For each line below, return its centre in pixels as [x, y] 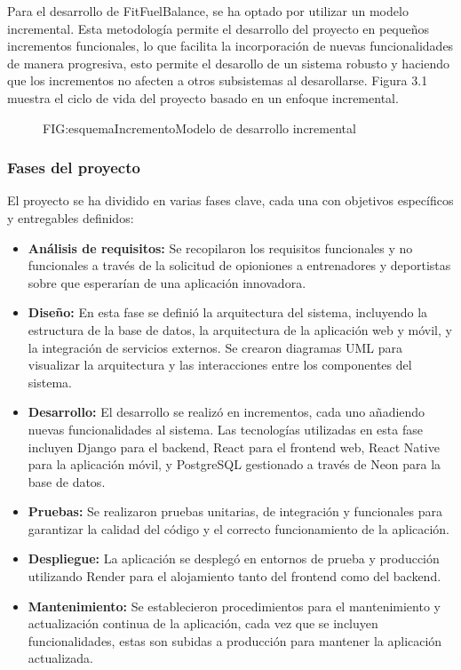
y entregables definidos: [71, 217]
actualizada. [60, 658]
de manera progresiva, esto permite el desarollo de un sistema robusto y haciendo [229, 63]
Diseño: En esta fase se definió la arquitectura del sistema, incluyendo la [228, 312]
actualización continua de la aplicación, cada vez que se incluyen [203, 623]
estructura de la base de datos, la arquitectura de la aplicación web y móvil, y [240, 329]
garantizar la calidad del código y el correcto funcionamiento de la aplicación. [239, 528]
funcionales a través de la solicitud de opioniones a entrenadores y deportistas [239, 265]
